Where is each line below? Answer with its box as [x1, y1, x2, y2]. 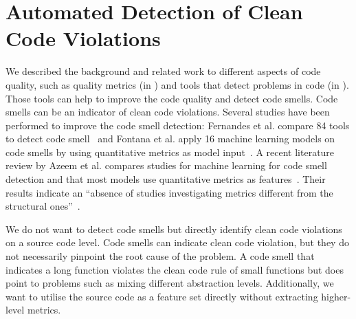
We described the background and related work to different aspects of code [5, 64, 321, 78]
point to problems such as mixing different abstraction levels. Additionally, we [5, 276, 334, 290]
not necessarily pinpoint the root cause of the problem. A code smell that [5, 249, 315, 263]
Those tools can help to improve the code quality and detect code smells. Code [5, 91, 338, 105]
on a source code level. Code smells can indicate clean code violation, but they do [5, 235, 349, 250]
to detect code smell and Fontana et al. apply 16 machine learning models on [5, 131, 335, 146]
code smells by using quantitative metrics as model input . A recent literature [5, 144, 335, 159]
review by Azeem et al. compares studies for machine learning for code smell [5, 158, 327, 173]
